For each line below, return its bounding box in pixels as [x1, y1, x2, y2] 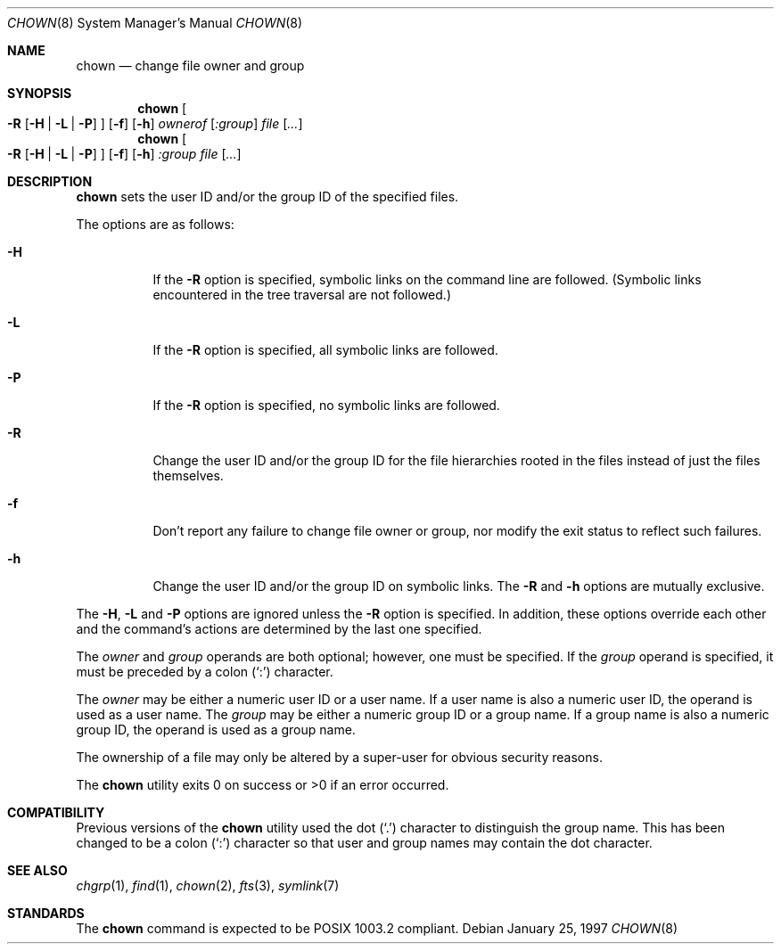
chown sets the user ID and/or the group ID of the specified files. [76, 189, 459, 204]
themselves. [152, 468, 224, 483]
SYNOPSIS [7, 86, 72, 101]
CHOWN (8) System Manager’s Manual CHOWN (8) [7, 15, 303, 30]
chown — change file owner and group [76, 58, 305, 73]
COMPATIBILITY [7, 805, 105, 820]
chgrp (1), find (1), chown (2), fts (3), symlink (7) [76, 878, 340, 893]
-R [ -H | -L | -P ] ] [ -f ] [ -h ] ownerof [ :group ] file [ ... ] [7, 116, 303, 131]
